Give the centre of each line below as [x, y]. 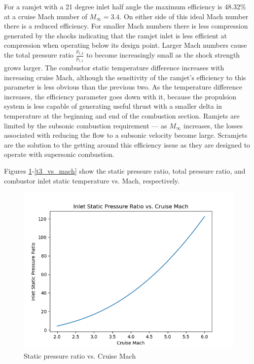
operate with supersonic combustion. [59, 154]
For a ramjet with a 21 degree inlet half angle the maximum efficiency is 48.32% [125, 6]
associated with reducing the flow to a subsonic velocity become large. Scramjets [126, 135]
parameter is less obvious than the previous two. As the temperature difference [123, 87]
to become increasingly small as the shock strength [163, 55]
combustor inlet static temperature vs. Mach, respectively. [92, 180]
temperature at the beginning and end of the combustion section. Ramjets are [122, 115]
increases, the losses [213, 125]
